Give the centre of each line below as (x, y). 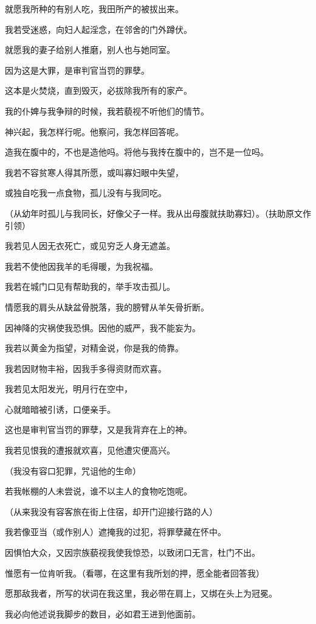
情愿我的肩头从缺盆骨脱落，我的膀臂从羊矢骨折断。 (107, 307)
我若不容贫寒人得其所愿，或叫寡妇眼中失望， (94, 172)
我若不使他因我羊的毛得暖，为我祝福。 (81, 266)
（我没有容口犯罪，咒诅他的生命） (73, 470)
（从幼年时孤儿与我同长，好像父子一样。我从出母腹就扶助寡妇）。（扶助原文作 (158, 213)
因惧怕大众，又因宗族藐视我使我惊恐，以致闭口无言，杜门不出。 (132, 552)
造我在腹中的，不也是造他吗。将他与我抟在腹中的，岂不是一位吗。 (137, 152)
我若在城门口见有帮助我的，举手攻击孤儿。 (90, 286)
